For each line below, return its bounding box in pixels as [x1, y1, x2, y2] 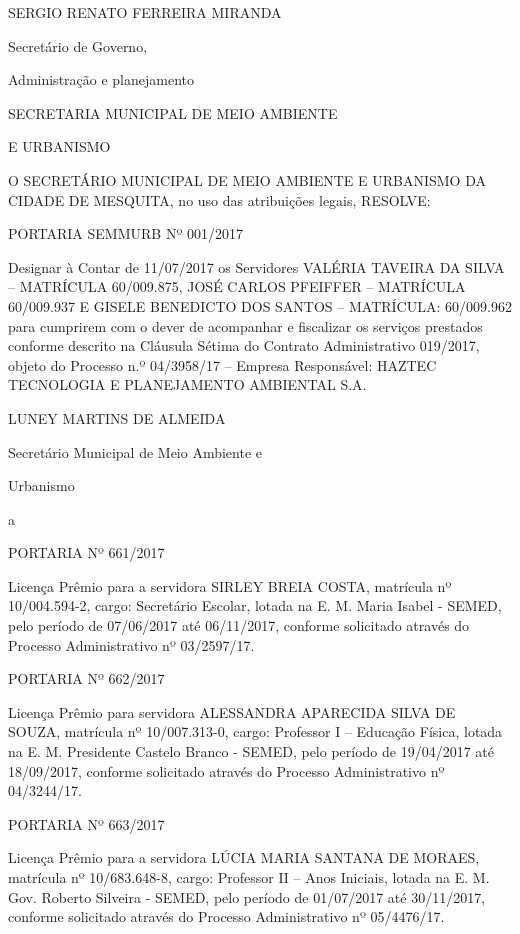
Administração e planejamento [8, 69, 195, 90]
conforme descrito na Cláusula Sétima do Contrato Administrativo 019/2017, [8, 335, 480, 356]
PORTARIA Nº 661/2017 [8, 542, 165, 563]
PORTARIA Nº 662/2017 [8, 668, 165, 689]
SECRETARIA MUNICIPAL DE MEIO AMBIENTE [8, 102, 338, 123]
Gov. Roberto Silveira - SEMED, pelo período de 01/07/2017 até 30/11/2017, [8, 886, 486, 907]
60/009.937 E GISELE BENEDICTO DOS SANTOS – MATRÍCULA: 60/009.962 [8, 295, 512, 316]
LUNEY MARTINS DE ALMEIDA [8, 407, 226, 428]
